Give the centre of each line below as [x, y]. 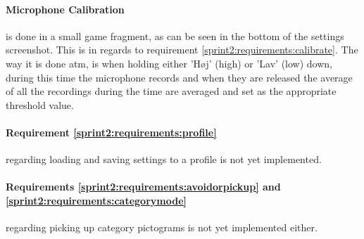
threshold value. [40, 104]
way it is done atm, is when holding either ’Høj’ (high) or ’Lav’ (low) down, [169, 63]
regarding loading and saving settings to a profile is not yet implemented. [164, 159]
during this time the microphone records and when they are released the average [179, 77]
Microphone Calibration [65, 9]
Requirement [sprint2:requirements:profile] [111, 132]
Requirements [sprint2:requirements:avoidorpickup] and [143, 187]
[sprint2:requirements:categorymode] [96, 200]
